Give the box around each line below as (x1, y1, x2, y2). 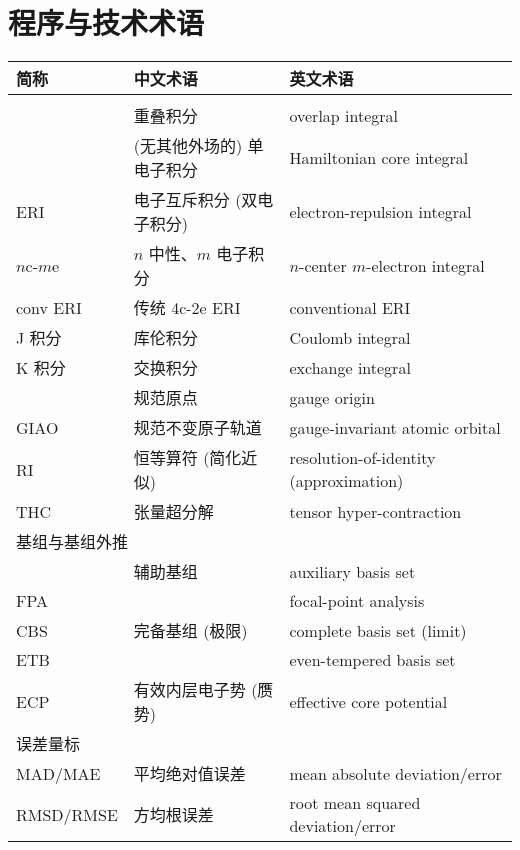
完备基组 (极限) (133, 619, 248, 643)
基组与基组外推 (16, 530, 129, 554)
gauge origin (289, 385, 375, 409)
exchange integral (289, 355, 411, 379)
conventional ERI (289, 295, 411, 319)
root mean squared (289, 791, 421, 815)
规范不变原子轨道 (133, 416, 262, 440)
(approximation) (289, 469, 404, 493)
